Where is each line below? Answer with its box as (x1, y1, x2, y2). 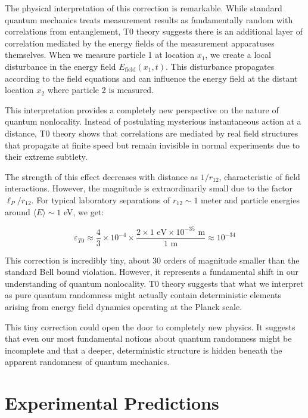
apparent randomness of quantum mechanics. (5, 355, 170, 368)
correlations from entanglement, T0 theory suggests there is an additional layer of (5, 25, 303, 38)
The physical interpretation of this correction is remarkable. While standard (5, 2, 282, 14)
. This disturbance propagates (165, 60, 275, 72)
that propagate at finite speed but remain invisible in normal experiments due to (5, 138, 300, 151)
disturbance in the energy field (5, 60, 116, 72)
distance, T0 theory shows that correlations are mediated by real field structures (5, 126, 298, 139)
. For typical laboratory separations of (31, 193, 170, 206)
